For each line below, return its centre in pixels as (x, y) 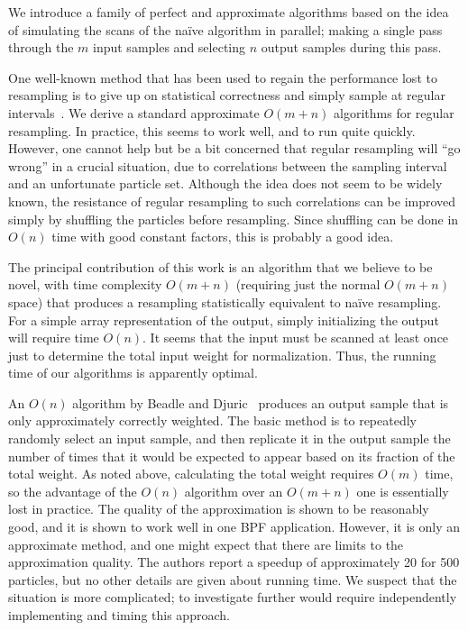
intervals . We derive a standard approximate (134, 112)
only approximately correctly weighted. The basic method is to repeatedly (212, 420)
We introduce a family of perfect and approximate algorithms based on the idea (229, 12)
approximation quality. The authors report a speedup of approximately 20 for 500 (234, 562)
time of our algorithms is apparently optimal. (133, 373)
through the (41, 47)
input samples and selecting (170, 47)
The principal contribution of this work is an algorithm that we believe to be (220, 266)
